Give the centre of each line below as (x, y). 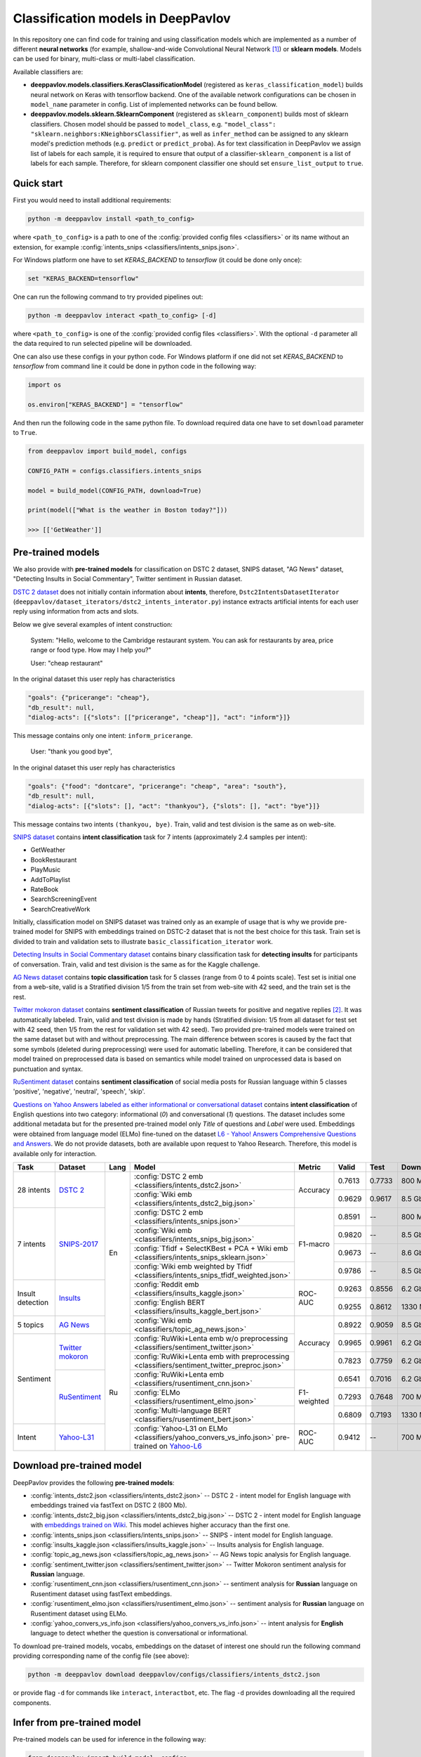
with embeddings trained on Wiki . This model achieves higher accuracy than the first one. (160, 1525)
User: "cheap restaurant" (67, 663)
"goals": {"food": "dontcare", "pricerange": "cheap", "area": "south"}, (157, 786)
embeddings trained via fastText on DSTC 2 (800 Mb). (109, 1505)
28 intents (34, 1190)
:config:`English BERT (169, 1302)
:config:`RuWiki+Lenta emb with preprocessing (212, 1356)
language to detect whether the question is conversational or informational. (139, 1633)
